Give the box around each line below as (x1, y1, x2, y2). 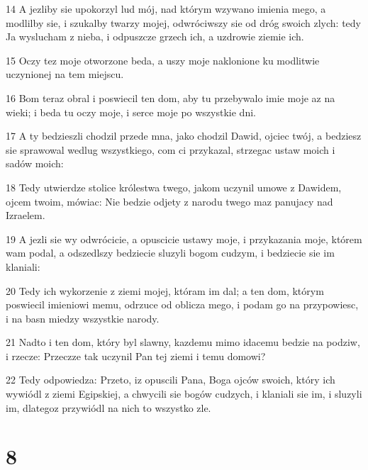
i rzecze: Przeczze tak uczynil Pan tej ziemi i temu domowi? (6, 348, 266, 363)
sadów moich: (6, 156, 64, 171)
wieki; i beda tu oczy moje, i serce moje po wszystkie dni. (6, 104, 256, 119)
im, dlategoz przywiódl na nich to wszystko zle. (6, 400, 211, 415)
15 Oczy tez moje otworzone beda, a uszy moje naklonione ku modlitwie (6, 52, 320, 67)
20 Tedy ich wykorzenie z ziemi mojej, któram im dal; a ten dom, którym (6, 283, 324, 298)
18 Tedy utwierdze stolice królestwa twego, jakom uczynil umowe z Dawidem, (6, 179, 342, 194)
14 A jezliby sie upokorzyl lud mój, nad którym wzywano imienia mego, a (6, 1, 326, 16)
